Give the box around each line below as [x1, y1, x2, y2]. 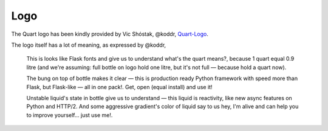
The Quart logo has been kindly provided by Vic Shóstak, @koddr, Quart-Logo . [11, 30, 209, 38]
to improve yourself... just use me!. [26, 111, 113, 118]
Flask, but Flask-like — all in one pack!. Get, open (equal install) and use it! [26, 83, 213, 90]
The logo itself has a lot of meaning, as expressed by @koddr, [11, 41, 166, 49]
